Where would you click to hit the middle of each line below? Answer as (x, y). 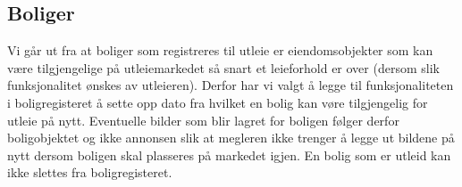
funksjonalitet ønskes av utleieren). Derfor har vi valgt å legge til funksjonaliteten (231, 85)
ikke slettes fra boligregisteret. (90, 172)
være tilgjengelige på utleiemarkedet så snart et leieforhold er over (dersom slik (223, 67)
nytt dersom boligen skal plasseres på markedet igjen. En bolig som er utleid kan (229, 154)
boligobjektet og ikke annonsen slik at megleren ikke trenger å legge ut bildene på (231, 138)
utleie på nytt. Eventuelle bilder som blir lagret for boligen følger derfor (203, 120)
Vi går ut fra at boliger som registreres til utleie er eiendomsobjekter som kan (220, 50)
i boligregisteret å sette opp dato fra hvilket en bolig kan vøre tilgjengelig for (218, 102)
